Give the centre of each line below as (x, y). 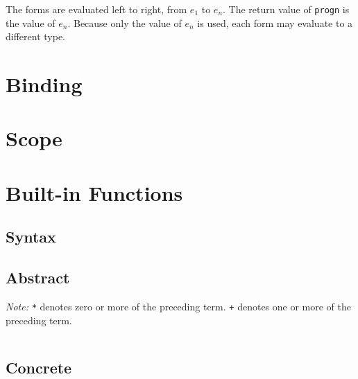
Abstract (38, 277)
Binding (44, 84)
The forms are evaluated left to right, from (96, 9)
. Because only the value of (125, 23)
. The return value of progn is (286, 9)
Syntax (31, 237)
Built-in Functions (94, 192)
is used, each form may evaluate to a (275, 23)
